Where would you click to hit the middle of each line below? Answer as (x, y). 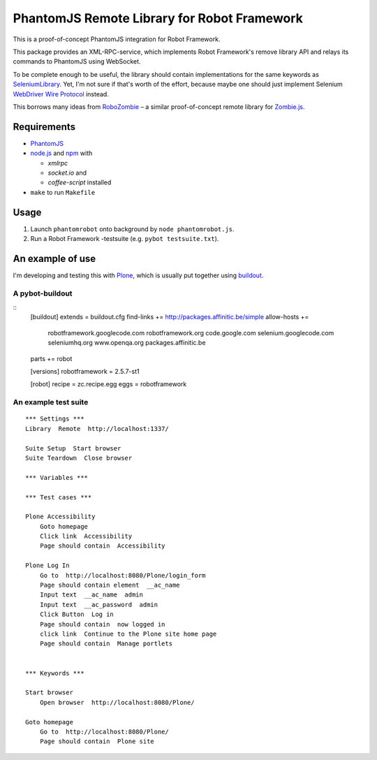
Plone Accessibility (60, 517)
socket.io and (67, 173)
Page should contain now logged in (102, 624)
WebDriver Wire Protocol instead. (61, 94)
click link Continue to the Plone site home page (128, 634)
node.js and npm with (61, 153)
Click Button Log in (77, 614)
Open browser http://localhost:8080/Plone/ (117, 702)
